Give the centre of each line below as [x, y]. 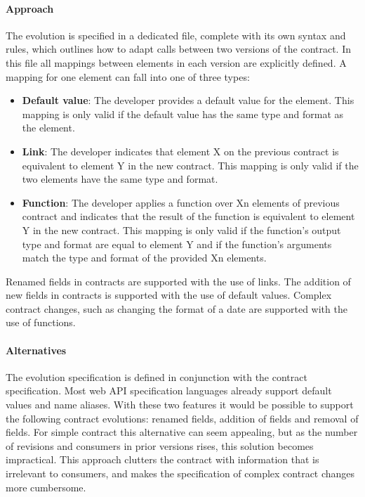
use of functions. [41, 322]
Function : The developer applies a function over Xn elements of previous [181, 202]
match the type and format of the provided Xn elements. [144, 258]
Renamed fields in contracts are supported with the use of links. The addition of [178, 281]
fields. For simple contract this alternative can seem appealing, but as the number [182, 432]
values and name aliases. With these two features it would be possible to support [180, 405]
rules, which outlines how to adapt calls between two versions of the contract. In [179, 49]
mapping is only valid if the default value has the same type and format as [183, 114]
